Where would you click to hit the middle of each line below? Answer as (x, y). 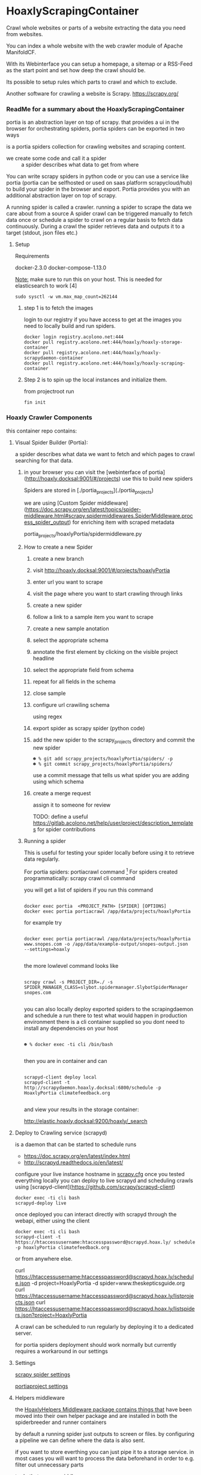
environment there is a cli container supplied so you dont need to (104, 1021)
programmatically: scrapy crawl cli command (79, 878)
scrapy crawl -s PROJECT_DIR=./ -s (68, 982)
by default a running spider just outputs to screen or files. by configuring (105, 1433)
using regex (47, 716)
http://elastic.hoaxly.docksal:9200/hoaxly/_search (85, 1121)
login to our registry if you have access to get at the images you (103, 319)
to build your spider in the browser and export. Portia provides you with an (98, 189)
